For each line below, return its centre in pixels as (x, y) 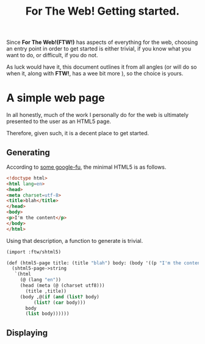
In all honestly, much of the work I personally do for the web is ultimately (98, 115)
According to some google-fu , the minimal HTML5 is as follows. (86, 167)
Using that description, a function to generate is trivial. (75, 240)
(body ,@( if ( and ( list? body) (59, 297)
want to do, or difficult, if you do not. (52, 55)
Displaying (27, 333)
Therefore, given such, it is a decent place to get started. (78, 133)
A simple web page (56, 98)
